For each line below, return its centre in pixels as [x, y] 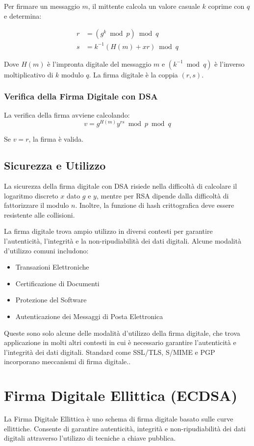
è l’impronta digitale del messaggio [99, 63]
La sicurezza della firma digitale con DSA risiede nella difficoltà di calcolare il [121, 186]
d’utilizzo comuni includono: [46, 250]
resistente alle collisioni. [39, 214]
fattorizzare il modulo [37, 205]
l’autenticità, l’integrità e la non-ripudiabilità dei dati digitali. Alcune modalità [123, 240]
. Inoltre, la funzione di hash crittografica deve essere [155, 205]
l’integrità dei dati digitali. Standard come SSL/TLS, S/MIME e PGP [110, 352]
